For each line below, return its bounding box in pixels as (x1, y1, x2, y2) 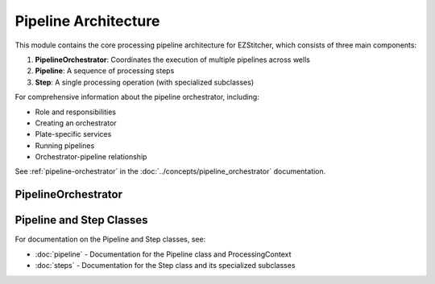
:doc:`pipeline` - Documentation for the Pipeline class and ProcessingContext (35, 249, 292, 259)
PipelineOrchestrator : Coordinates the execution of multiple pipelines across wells (35, 55, 310, 64)
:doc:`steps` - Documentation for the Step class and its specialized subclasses (35, 261, 296, 270)
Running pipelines (35, 141, 95, 150)
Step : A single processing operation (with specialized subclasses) (35, 77, 255, 87)
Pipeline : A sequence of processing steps (35, 66, 175, 76)
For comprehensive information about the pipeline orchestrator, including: (14, 93, 259, 102)
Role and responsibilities (35, 107, 117, 117)
